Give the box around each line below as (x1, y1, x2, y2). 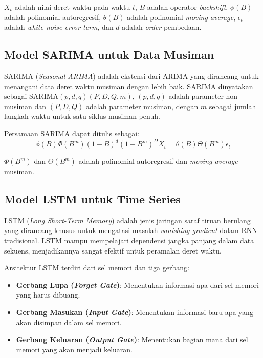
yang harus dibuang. (16, 289, 80, 300)
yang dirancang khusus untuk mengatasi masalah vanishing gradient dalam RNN (4, 225, 257, 236)
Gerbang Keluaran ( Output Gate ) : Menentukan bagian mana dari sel (16, 334, 248, 345)
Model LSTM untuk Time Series (4, 191, 181, 207)
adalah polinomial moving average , (127, 11, 236, 22)
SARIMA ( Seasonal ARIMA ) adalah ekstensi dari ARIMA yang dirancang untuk (4, 70, 259, 81)
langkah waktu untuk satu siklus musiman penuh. (4, 111, 160, 121)
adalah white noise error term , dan (4, 22, 114, 32)
